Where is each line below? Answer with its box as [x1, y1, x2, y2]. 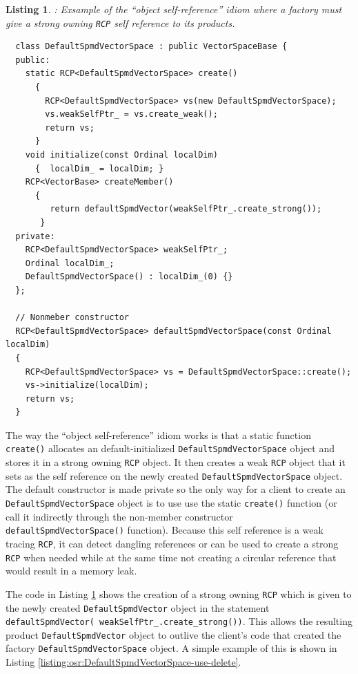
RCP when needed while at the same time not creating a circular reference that [6, 550, 337, 564]
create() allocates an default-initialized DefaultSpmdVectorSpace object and [6, 441, 335, 456]
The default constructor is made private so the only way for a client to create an [6, 482, 346, 496]
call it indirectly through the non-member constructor [6, 509, 233, 523]
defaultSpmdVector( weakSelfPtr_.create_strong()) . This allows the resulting [6, 614, 352, 628]
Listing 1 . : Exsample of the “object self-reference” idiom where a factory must [6, 2, 342, 16]
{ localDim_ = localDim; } [34, 163, 164, 174]
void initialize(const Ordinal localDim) [25, 150, 218, 160]
